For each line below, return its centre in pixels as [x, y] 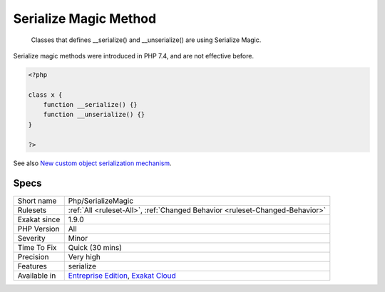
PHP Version [38, 229]
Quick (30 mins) [95, 247]
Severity [31, 238]
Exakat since [39, 219]
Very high [84, 256]
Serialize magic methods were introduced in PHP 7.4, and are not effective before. [134, 56]
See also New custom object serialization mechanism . [92, 163]
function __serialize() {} [91, 105]
